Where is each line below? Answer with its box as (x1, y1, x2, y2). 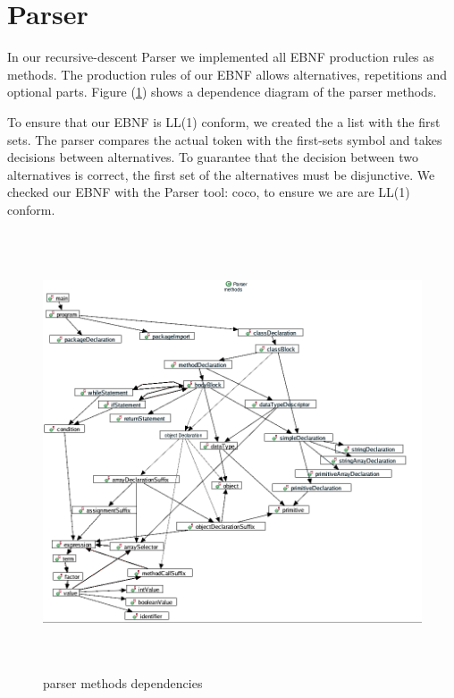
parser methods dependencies (43, 674, 203, 693)
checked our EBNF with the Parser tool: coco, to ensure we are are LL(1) (7, 183, 410, 201)
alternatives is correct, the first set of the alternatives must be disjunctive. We (7, 165, 435, 183)
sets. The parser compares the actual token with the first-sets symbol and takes (7, 130, 442, 149)
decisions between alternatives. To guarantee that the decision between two (7, 148, 418, 166)
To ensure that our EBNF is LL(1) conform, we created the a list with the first (7, 112, 441, 131)
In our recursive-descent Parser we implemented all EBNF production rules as (7, 47, 434, 66)
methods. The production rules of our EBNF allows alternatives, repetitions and (7, 64, 447, 83)
